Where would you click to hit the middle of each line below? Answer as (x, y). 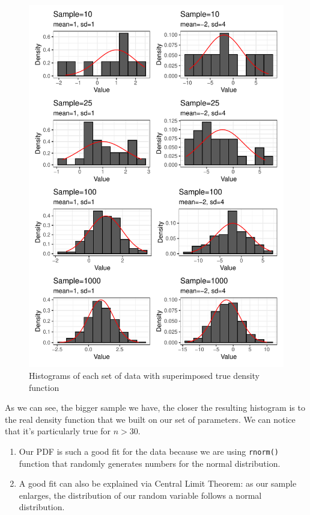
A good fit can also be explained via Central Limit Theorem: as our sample (158, 483)
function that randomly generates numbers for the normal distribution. (150, 463)
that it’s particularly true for (58, 431)
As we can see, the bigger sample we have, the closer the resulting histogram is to (155, 407)
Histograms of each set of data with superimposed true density (144, 375)
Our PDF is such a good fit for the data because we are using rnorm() (149, 451)
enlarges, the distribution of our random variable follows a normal (140, 495)
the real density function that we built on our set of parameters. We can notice (150, 419)
